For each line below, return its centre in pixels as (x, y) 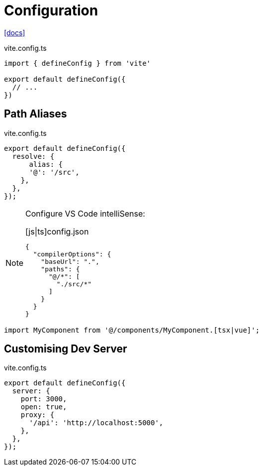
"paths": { (60, 269)
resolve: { (33, 156)
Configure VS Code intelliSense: (85, 213)
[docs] (15, 32)
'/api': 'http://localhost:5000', (96, 423)
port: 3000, (44, 399)
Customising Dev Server (66, 349)
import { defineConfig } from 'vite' (78, 63)
